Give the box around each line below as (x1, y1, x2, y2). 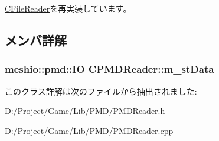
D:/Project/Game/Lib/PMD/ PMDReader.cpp (5, 124, 174, 136)
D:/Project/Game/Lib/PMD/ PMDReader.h (5, 105, 165, 117)
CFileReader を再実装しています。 (5, 2, 132, 14)
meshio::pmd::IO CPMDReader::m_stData (5, 62, 214, 76)
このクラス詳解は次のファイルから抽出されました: (5, 85, 197, 97)
